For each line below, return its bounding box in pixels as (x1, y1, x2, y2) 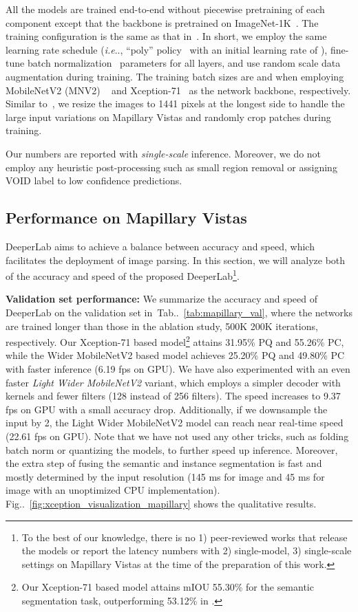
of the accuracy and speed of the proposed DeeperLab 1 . (6, 267, 240, 283)
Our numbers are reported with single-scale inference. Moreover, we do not (6, 146, 322, 160)
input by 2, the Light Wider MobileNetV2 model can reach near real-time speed (6, 415, 344, 430)
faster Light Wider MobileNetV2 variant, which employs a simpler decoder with (6, 375, 341, 389)
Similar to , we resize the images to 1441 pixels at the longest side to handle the (6, 96, 345, 111)
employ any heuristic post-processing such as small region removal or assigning (6, 160, 337, 174)
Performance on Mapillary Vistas (6, 207, 247, 228)
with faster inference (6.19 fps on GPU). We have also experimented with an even (6, 361, 350, 375)
